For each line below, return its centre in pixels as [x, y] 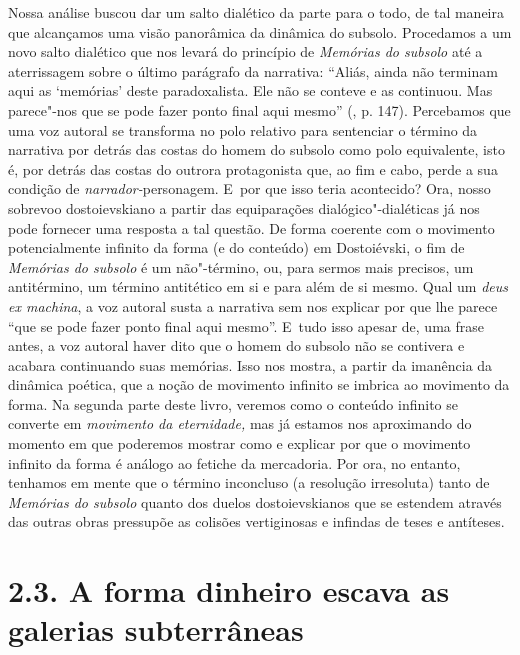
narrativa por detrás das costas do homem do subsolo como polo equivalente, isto [256, 149]
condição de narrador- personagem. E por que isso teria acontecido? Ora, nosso [249, 188]
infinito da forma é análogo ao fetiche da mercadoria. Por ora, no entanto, [234, 462]
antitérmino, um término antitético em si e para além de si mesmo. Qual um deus [258, 286]
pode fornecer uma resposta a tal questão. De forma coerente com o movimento [251, 227]
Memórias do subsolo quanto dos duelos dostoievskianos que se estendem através [255, 501]
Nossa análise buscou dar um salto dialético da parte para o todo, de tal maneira [256, 12]
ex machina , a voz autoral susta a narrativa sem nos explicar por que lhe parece [253, 305]
